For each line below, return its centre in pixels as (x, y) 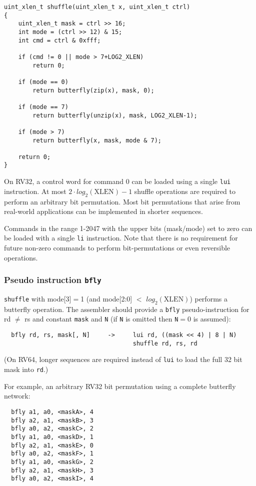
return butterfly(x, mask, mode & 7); (97, 140)
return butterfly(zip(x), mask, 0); (93, 90)
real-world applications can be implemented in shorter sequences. (103, 211)
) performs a (208, 298)
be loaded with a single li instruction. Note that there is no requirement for (121, 238)
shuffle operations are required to (185, 191)
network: (17, 396)
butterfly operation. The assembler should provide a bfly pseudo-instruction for (127, 309)
